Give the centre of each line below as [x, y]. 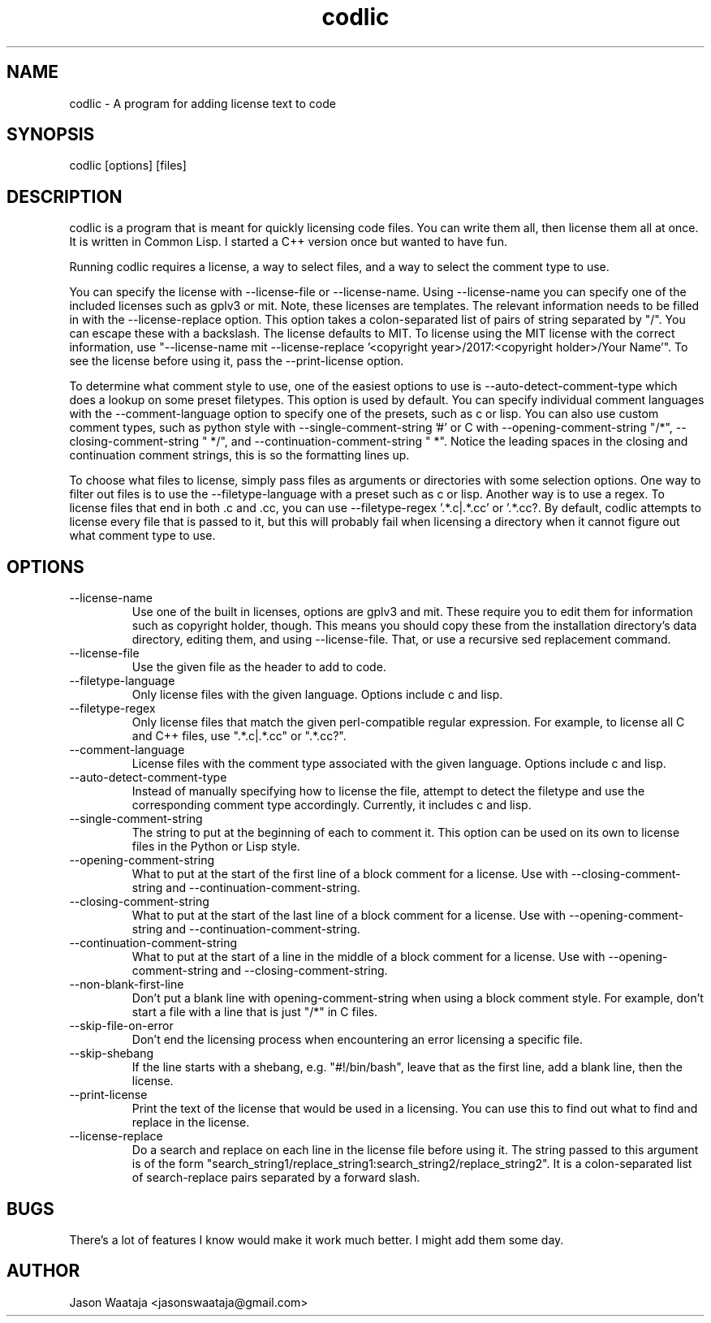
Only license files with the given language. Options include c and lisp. [317, 695]
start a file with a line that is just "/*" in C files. [255, 1012]
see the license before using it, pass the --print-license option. [237, 361]
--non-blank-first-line [127, 985]
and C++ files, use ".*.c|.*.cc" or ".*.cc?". [239, 736]
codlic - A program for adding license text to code [203, 103]
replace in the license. [191, 1123]
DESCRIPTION [65, 196]
